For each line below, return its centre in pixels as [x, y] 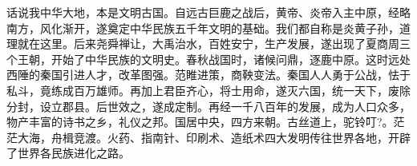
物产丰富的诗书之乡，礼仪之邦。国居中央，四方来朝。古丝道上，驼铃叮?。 [200, 122]
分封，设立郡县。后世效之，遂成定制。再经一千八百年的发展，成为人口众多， [208, 106]
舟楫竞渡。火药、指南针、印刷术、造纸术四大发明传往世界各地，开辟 [231, 137]
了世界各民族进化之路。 [68, 153]
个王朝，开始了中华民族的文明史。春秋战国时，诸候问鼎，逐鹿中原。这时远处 [208, 59]
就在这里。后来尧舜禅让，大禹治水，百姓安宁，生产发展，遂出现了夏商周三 [214, 43]
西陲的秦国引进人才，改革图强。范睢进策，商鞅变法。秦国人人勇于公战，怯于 [208, 75]
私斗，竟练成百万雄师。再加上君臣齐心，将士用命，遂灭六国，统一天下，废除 [208, 90]
